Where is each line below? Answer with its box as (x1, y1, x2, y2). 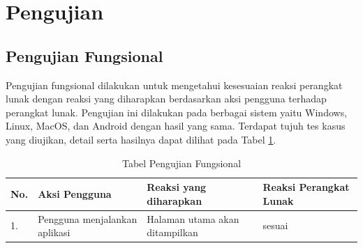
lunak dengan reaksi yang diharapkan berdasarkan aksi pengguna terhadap (6, 91, 327, 106)
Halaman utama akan (147, 211, 239, 226)
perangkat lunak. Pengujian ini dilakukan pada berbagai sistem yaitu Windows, (6, 104, 348, 119)
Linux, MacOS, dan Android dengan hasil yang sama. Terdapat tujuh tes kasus (6, 118, 346, 133)
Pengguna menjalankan (38, 211, 138, 226)
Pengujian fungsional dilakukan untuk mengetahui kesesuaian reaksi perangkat (6, 77, 343, 92)
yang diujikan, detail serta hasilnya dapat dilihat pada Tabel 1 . (6, 132, 276, 146)
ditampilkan (147, 225, 198, 240)
